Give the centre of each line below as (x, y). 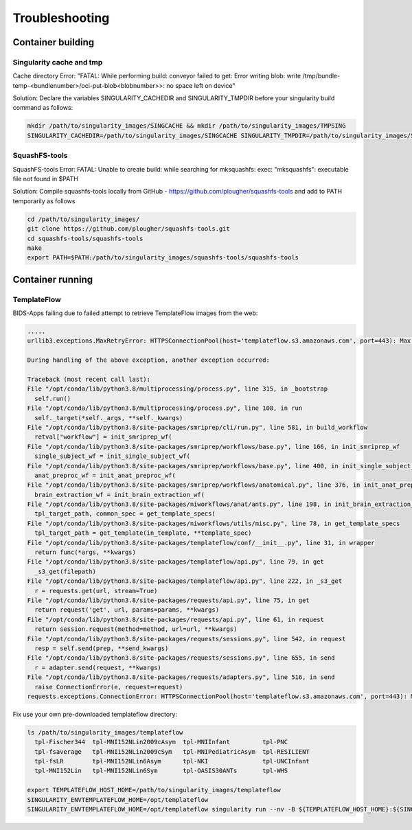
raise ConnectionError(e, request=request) (109, 687)
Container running (53, 279)
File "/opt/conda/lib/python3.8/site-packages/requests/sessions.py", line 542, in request (186, 639)
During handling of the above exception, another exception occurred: (149, 360)
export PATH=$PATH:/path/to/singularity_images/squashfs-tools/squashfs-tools (163, 258)
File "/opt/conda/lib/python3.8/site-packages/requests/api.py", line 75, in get (169, 600)
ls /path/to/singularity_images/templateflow (105, 732)
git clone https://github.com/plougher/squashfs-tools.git (128, 229)
